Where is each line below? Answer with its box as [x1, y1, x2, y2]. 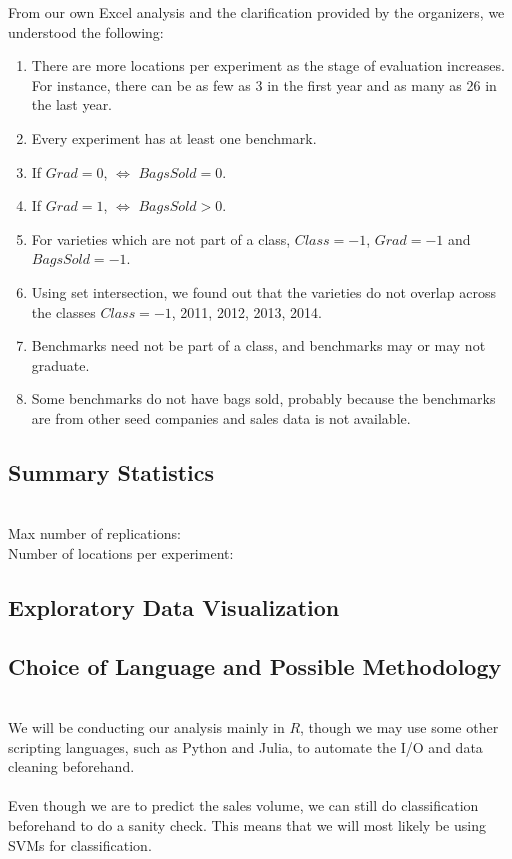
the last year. [31, 94, 113, 115]
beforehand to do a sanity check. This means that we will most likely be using [8, 815, 486, 836]
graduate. [31, 354, 90, 375]
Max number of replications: [8, 523, 181, 544]
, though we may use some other [300, 717, 499, 738]
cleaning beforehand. [8, 756, 135, 777]
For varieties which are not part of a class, [31, 228, 291, 249]
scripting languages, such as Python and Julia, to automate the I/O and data [8, 736, 483, 757]
